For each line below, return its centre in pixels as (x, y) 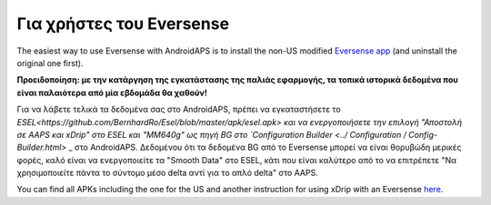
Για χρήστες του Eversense (123, 24)
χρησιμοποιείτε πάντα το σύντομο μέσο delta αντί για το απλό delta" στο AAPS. (167, 173)
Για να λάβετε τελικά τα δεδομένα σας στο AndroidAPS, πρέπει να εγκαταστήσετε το (179, 110)
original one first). (50, 63)
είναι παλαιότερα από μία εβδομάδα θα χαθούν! (112, 93)
